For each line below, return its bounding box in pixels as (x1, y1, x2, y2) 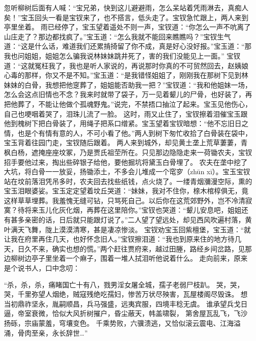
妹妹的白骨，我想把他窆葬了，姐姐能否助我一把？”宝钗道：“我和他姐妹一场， (4, 79, 252, 90)
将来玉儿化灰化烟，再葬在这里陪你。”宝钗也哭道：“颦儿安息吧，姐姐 (24, 205, 242, 215)
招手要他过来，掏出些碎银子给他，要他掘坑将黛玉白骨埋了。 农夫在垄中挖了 (4, 156, 248, 167)
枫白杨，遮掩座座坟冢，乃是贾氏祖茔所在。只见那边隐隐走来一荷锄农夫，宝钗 (4, 147, 252, 157)
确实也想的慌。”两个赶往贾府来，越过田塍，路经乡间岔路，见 (52, 243, 245, 253)
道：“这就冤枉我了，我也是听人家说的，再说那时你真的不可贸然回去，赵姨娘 (4, 60, 249, 70)
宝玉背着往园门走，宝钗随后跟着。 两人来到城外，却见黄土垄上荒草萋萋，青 (4, 137, 248, 148)
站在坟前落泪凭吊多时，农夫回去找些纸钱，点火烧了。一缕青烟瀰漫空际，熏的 (4, 176, 252, 186)
